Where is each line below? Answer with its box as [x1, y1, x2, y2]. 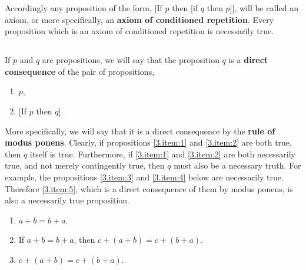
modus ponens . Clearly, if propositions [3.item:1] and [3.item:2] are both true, [5, 136, 292, 149]
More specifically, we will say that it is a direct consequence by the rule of [5, 124, 275, 137]
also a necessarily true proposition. [5, 194, 129, 206]
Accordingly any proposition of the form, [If [5, 2, 162, 14]
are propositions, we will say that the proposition [42, 54, 219, 66]
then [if [172, 2, 198, 14]
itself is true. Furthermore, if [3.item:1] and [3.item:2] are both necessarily [29, 147, 295, 160]
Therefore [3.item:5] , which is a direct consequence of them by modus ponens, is [5, 182, 293, 195]
